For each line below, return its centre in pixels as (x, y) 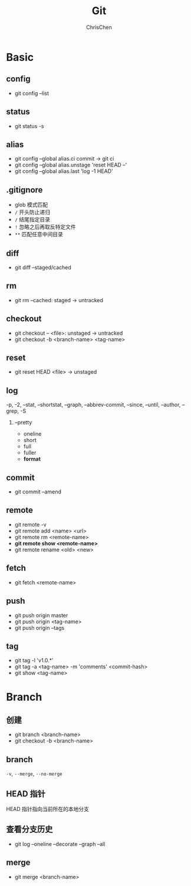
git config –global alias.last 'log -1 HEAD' (64, 171)
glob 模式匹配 (31, 205)
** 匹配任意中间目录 (39, 234)
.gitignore (24, 190)
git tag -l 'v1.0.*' (34, 661)
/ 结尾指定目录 (32, 220)
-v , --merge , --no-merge (34, 774)
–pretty (23, 423)
